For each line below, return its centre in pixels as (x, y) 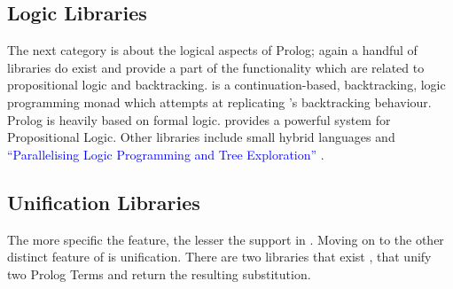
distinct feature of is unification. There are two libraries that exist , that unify (219, 257)
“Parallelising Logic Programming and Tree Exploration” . (166, 154)
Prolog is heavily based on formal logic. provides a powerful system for (199, 119)
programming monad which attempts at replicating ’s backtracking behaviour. (219, 102)
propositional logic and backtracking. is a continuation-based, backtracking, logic (226, 85)
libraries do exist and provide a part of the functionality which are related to (216, 67)
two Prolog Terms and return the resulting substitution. (159, 273)
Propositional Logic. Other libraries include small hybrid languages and (201, 137)
